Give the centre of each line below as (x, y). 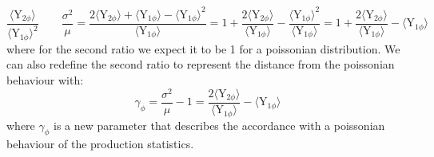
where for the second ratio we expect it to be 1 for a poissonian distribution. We (203, 48)
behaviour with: (45, 79)
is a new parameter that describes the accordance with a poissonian (219, 125)
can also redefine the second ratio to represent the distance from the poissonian (201, 64)
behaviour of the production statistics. (100, 144)
